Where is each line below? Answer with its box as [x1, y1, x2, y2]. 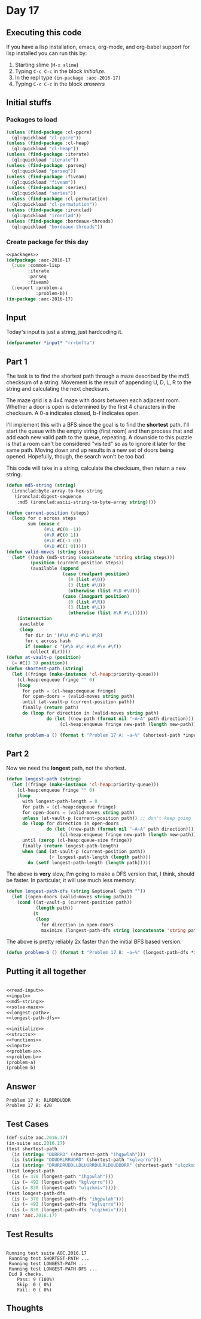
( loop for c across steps [11, 515, 77, 521]
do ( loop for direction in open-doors [22, 820, 119, 826]
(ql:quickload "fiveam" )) [11, 179, 77, 186]
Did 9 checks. [8, 1271, 44, 1277]
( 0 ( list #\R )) [68, 599, 106, 605]
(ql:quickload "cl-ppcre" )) [11, 135, 82, 141]
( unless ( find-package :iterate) [6, 151, 90, 157]
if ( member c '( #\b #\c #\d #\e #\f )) [25, 643, 121, 649]
